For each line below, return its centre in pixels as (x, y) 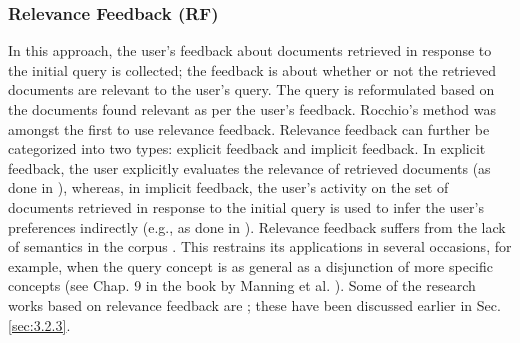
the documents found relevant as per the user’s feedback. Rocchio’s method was (252, 109)
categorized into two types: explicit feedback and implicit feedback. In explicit (247, 148)
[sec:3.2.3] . (39, 324)
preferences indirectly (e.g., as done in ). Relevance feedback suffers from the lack (257, 226)
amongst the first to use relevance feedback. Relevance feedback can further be (249, 128)
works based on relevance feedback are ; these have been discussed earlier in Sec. (254, 304)
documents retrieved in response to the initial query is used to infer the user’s (246, 206)
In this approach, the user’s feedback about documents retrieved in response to (250, 50)
